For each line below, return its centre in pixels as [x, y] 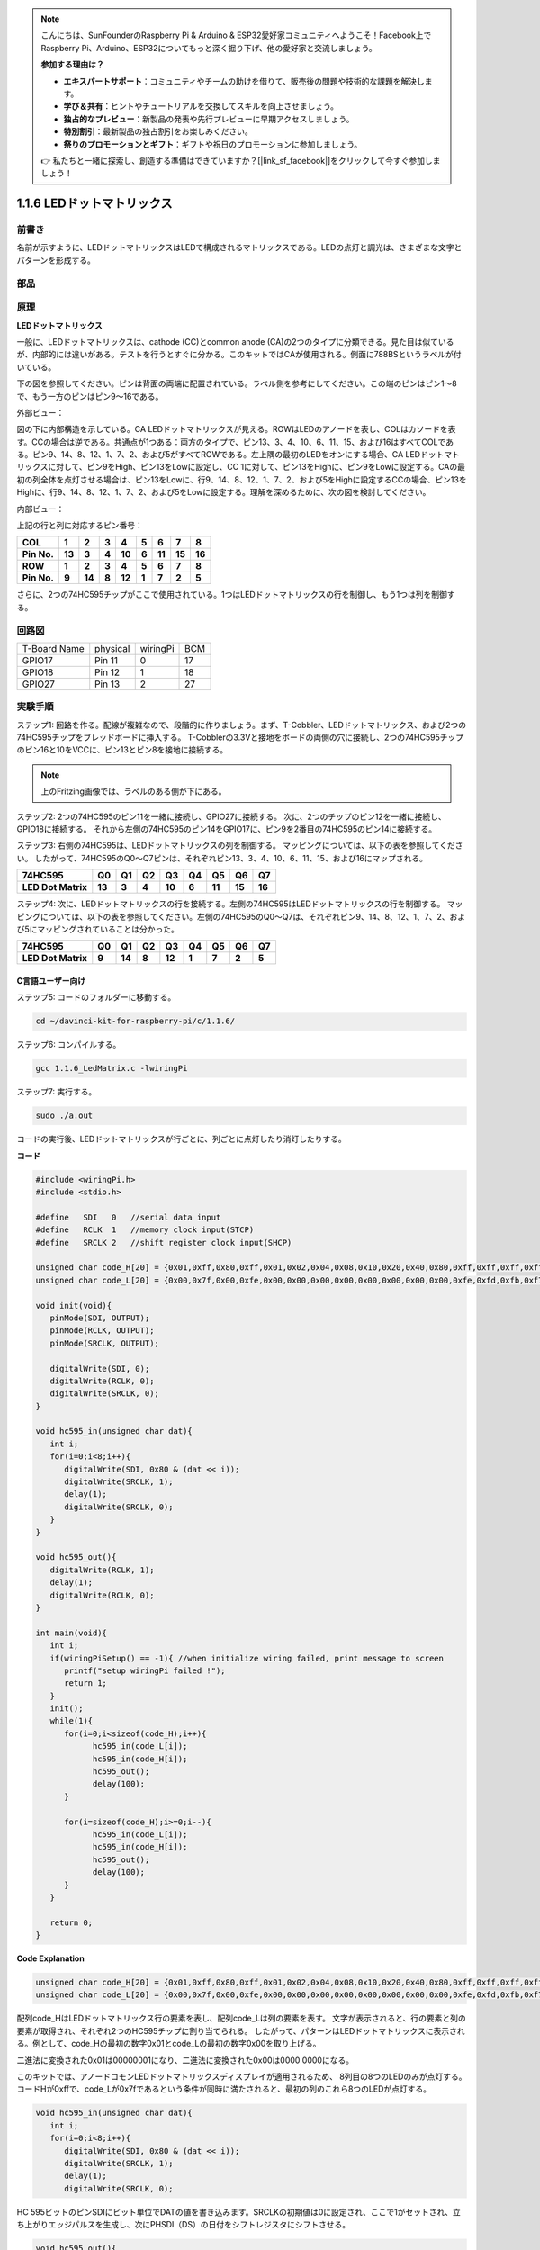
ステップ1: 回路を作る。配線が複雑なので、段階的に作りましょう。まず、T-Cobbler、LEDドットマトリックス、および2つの [242, 724]
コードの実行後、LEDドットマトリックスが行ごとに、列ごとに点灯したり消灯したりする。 [181, 1139]
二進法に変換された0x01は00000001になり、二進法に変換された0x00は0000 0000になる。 [185, 2060]
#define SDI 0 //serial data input [128, 1217]
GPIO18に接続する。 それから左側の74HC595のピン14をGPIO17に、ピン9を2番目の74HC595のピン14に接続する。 [227, 829]
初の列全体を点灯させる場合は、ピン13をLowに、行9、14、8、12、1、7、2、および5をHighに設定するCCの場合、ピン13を [242, 479]
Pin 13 [108, 684]
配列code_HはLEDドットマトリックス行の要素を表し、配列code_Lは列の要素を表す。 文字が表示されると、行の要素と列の [242, 2018]
